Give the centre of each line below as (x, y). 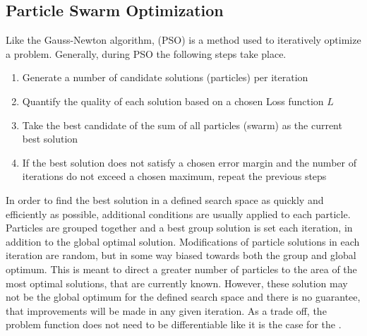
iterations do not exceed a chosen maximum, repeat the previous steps (174, 176)
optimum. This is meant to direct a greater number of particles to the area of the (181, 269)
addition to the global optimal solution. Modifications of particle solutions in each (183, 241)
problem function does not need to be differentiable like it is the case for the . (174, 324)
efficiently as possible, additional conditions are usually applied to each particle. (178, 214)
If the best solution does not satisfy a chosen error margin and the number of (189, 162)
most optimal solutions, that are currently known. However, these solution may (177, 283)
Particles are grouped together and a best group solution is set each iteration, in (179, 228)
